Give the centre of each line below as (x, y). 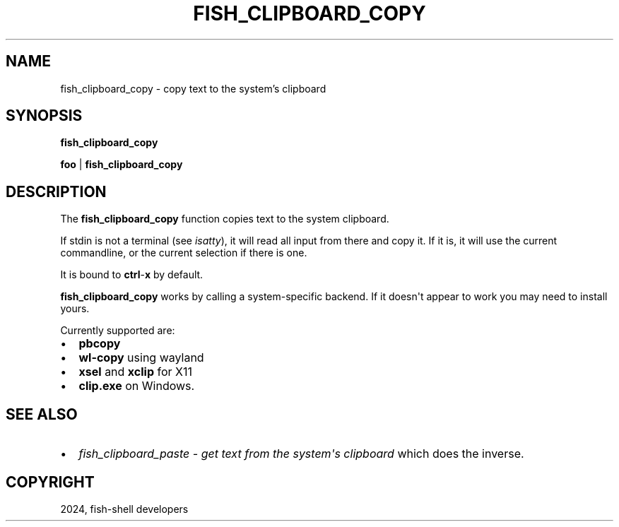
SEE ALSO (42, 414)
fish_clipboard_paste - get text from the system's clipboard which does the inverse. (301, 454)
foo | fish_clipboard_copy (122, 165)
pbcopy (100, 344)
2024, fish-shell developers (124, 509)
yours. (75, 309)
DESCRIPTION (56, 191)
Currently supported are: (118, 331)
